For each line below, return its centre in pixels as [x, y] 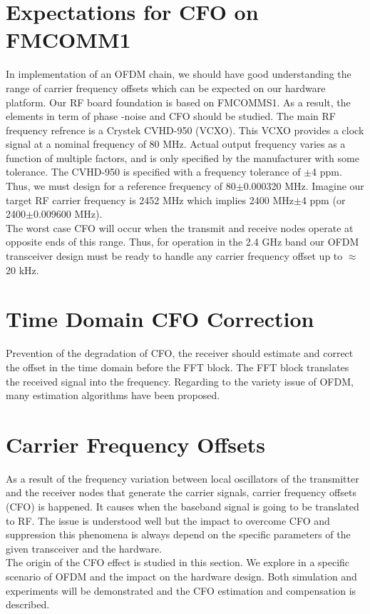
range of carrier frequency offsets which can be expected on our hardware [166, 87]
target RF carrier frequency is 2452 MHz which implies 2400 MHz [150, 200]
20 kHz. [22, 270]
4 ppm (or [323, 200]
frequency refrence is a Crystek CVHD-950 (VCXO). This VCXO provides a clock [185, 130]
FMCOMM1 [68, 40]
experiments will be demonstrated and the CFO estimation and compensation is [181, 590]
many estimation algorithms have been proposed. [113, 395]
